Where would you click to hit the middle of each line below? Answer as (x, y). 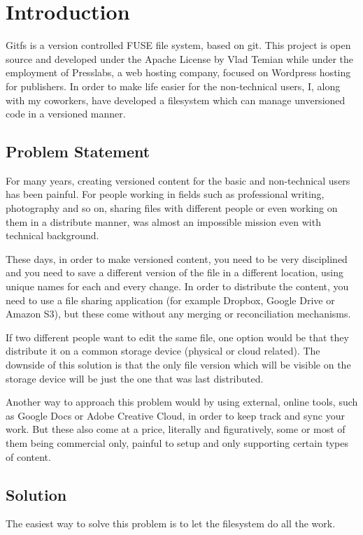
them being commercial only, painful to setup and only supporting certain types (177, 442)
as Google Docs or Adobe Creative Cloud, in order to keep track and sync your (175, 415)
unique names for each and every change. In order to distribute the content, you (177, 286)
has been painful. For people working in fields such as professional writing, (165, 194)
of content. (28, 456)
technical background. (52, 235)
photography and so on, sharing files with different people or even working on (172, 208)
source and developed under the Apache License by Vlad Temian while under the (180, 58)
